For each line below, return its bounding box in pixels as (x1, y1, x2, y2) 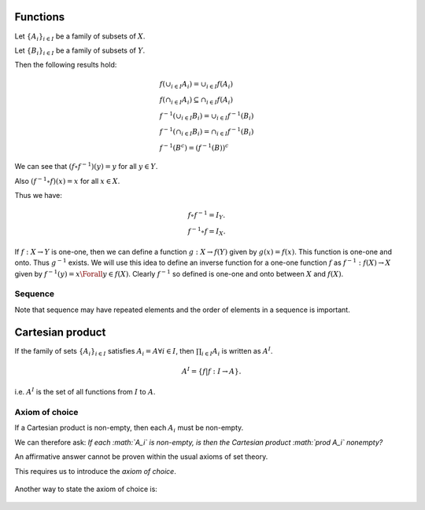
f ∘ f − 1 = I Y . (187, 209, 226, 222)
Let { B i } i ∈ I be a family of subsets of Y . (14, 46, 146, 57)
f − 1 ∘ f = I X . (187, 225, 226, 237)
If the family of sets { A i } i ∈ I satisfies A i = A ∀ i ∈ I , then (14, 346, 194, 358)
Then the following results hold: (14, 60, 117, 70)
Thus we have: (14, 191, 62, 200)
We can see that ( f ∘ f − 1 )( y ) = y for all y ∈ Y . (14, 161, 158, 171)
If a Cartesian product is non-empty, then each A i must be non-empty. (14, 423, 244, 435)
